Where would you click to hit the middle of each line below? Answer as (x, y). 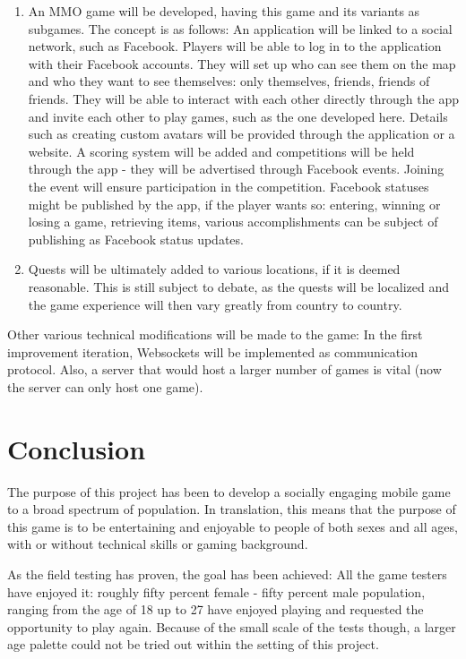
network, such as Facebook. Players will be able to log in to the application (235, 46)
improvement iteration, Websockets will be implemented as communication (212, 351)
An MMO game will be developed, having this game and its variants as (224, 11)
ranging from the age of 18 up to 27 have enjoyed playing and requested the (216, 609)
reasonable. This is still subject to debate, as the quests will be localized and (239, 286)
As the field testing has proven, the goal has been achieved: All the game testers (227, 573)
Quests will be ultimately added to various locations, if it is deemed (214, 269)
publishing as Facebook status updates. (136, 239)
